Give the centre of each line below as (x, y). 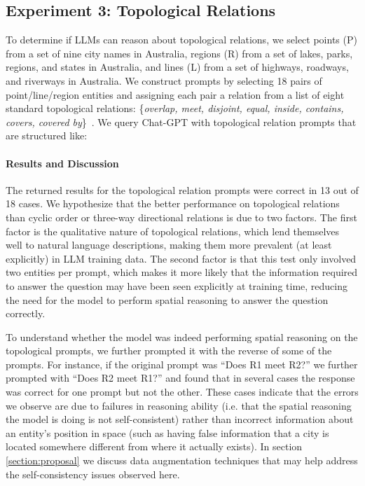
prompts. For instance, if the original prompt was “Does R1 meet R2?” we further (182, 364)
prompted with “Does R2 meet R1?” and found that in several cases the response (180, 378)
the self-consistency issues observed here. (93, 474)
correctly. (26, 313)
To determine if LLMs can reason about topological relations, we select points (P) (181, 40)
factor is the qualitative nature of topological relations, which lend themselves (173, 231)
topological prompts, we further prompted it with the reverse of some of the (169, 350)
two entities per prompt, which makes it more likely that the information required (182, 272)
